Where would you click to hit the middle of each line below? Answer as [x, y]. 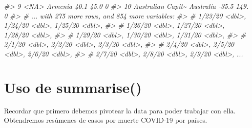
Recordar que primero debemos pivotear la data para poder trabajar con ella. [120, 110]
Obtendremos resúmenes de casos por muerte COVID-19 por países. [105, 120]
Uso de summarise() [73, 87]
